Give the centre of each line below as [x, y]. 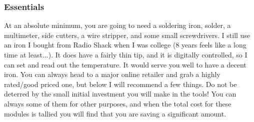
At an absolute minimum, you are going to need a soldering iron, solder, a [117, 25]
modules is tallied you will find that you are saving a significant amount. [115, 113]
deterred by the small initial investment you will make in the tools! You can [120, 94]
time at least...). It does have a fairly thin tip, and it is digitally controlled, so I [126, 54]
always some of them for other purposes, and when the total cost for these [118, 103]
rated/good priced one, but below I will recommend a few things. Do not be [120, 84]
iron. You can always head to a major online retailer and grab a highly [112, 74]
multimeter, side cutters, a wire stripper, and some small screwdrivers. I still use [127, 35]
